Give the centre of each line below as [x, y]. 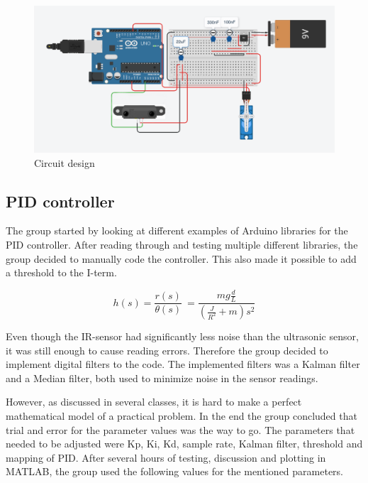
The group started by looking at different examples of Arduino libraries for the [177, 230]
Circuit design [65, 162]
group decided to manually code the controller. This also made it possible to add [181, 258]
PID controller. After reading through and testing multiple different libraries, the [182, 245]
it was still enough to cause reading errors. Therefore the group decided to [167, 350]
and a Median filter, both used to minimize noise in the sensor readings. [162, 378]
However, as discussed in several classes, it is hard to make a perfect [154, 402]
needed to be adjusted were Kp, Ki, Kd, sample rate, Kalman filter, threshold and [184, 444]
